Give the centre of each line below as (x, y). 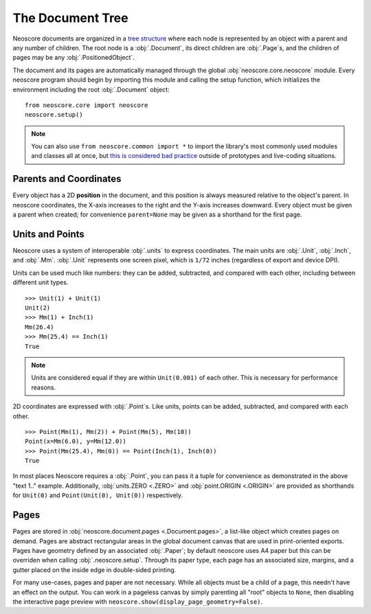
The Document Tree (70, 18)
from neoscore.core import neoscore (87, 105)
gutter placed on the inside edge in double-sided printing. (94, 569)
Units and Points (49, 234)
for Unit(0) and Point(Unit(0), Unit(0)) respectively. (98, 495)
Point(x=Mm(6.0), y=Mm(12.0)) (76, 442)
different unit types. (41, 282)
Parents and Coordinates (67, 179)
